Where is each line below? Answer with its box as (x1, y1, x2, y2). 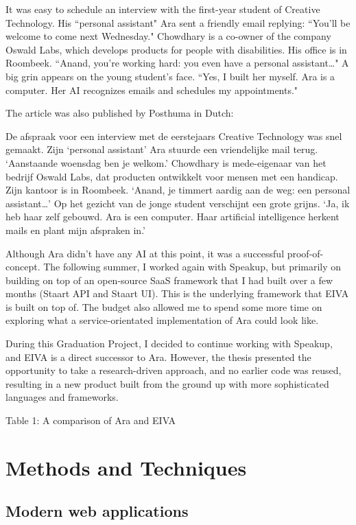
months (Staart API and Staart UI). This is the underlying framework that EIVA (5, 286, 349, 301)
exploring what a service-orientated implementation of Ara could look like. (5, 313, 319, 327)
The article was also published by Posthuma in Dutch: (5, 106, 234, 120)
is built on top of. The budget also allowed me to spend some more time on (5, 299, 322, 314)
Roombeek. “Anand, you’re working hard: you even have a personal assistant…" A (5, 56, 349, 70)
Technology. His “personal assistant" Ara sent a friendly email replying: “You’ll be (5, 15, 351, 30)
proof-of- (287, 246, 324, 260)
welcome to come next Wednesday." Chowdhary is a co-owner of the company (5, 29, 331, 43)
